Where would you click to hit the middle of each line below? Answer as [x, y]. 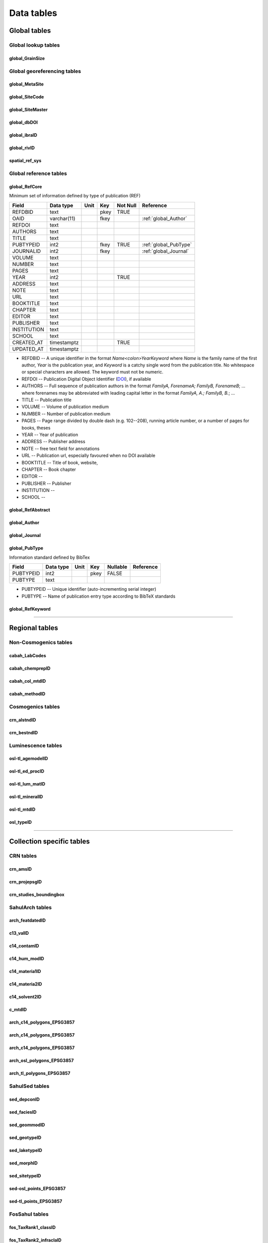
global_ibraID [23, 135]
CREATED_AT [28, 342]
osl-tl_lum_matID [27, 784]
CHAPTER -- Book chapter [49, 469]
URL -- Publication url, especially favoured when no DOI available [89, 455]
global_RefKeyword [30, 609]
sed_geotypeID [25, 1138]
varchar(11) [63, 218]
